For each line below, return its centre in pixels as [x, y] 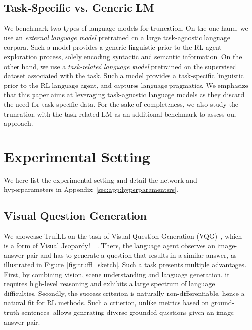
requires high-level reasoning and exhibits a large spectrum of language [109, 284]
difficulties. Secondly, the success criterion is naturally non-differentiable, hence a [124, 293]
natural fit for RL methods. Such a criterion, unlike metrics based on [107, 303]
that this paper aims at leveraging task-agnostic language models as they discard [124, 95]
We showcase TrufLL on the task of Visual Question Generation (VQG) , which [123, 236]
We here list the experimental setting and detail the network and [101, 180]
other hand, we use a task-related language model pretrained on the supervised [120, 66]
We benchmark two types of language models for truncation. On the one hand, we [126, 28]
